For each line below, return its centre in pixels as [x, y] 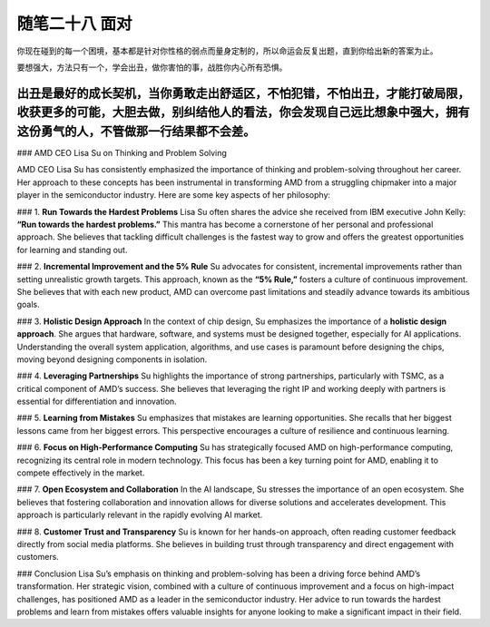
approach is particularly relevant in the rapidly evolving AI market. [140, 515]
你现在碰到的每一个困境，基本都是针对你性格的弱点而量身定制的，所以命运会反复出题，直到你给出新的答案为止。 [227, 51]
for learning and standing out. [72, 250]
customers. [38, 557]
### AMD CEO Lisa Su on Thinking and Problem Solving [122, 153]
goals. [28, 305]
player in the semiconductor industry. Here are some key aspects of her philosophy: [174, 195]
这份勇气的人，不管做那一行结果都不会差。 [136, 131]
